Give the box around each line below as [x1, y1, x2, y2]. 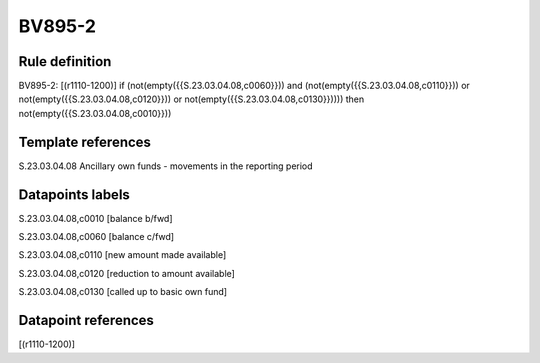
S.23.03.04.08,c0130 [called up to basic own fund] [18, 286, 228, 298]
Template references [18, 133, 152, 150]
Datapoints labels [18, 186, 130, 203]
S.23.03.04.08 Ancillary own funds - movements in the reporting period [18, 160, 314, 172]
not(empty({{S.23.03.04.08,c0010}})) [18, 107, 172, 119]
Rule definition [18, 53, 112, 70]
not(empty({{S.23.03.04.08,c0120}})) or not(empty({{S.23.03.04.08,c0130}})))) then [18, 93, 365, 105]
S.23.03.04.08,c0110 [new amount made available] [18, 249, 227, 261]
